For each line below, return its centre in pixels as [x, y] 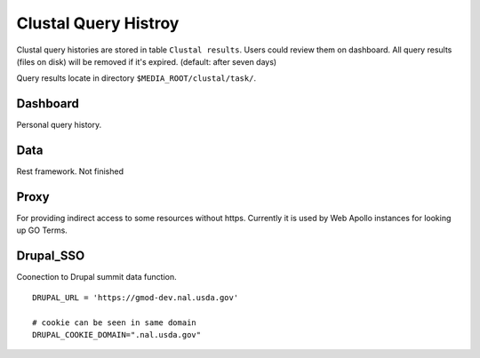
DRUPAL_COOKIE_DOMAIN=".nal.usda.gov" [117, 334]
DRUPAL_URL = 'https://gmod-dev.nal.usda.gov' [136, 297]
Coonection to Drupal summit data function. [96, 277]
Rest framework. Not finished [70, 171]
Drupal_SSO [51, 256]
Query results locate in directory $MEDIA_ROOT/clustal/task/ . [136, 78]
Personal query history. [59, 125]
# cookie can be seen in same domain [115, 322]
